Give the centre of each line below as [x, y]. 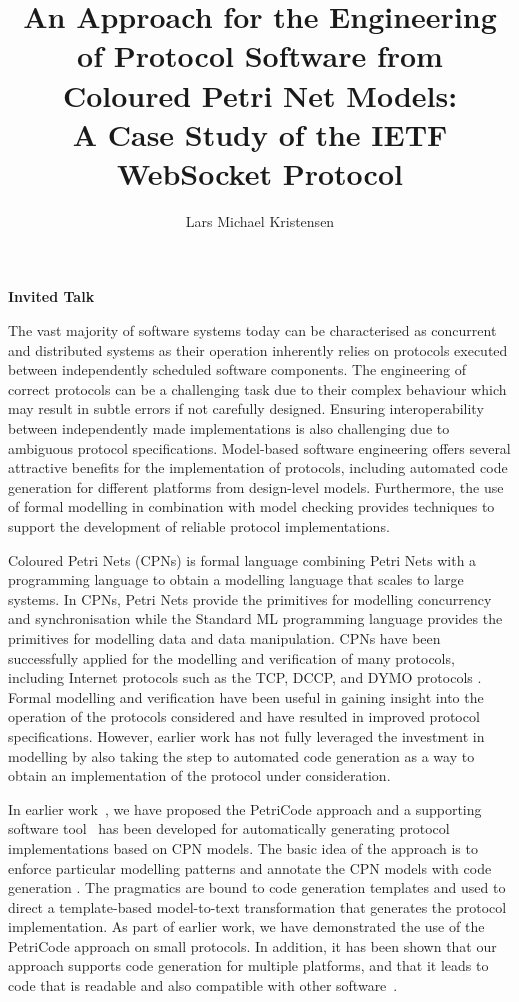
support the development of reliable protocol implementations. [199, 526]
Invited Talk [51, 296]
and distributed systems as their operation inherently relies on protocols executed [258, 349]
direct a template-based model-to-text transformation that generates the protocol [257, 906]
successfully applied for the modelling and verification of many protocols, [231, 657]
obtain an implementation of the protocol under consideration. [199, 775]
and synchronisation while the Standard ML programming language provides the [255, 618]
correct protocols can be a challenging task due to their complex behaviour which [257, 388]
